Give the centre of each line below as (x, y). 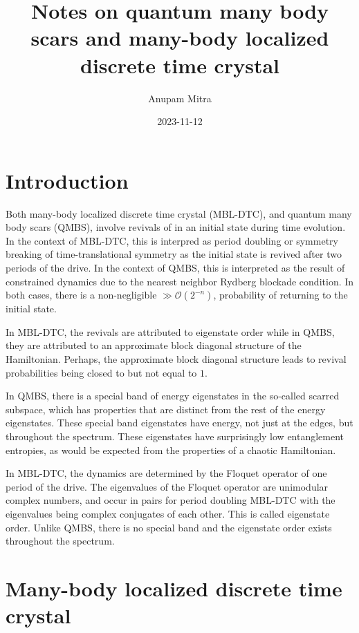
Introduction (67, 180)
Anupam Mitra (180, 98)
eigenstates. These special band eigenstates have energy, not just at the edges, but (179, 423)
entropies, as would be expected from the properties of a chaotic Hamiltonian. (171, 450)
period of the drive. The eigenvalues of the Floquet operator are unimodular (167, 486)
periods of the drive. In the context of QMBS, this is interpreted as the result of (175, 267)
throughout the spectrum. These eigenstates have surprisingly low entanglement (175, 436)
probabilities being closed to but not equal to (101, 372)
